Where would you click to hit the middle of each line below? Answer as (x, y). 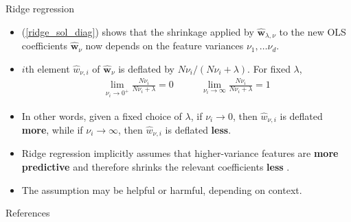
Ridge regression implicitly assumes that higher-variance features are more (180, 153)
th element (47, 68)
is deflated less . (198, 129)
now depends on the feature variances (165, 46)
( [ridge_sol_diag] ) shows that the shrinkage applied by (138, 31)
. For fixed (269, 68)
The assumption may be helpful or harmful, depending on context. (162, 189)
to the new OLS (313, 31)
